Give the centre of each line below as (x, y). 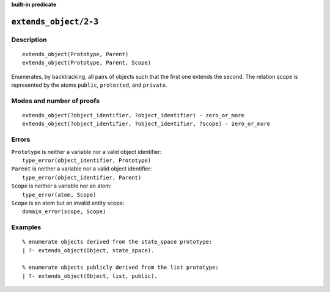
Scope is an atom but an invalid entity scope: (68, 203)
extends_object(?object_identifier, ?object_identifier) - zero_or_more (133, 115)
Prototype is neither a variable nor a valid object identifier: (86, 151)
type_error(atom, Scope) (59, 195)
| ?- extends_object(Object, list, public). (90, 276)
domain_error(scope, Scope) (64, 212)
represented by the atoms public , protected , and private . (89, 85)
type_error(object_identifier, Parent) (82, 177)
